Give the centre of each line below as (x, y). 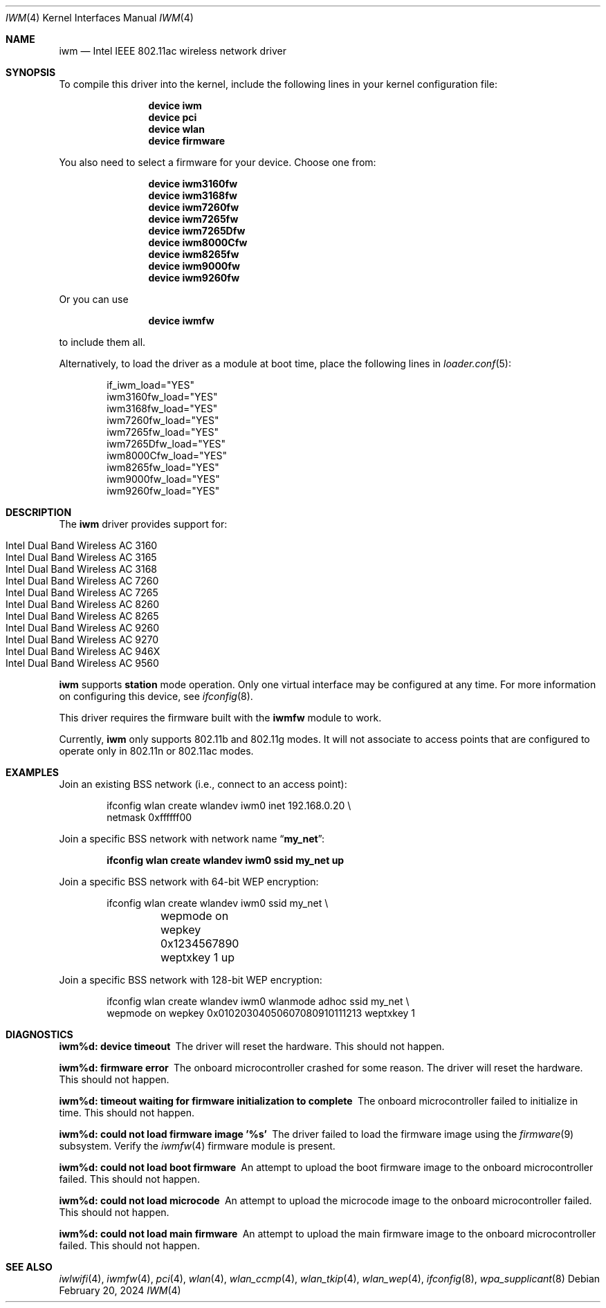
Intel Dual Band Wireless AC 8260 (83, 604)
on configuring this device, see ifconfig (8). (156, 696)
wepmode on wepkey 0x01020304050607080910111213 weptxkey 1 (261, 1013)
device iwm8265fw (194, 254)
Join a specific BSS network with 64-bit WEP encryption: (189, 882)
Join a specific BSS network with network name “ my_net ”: (192, 839)
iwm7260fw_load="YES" (163, 420)
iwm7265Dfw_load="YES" (166, 444)
